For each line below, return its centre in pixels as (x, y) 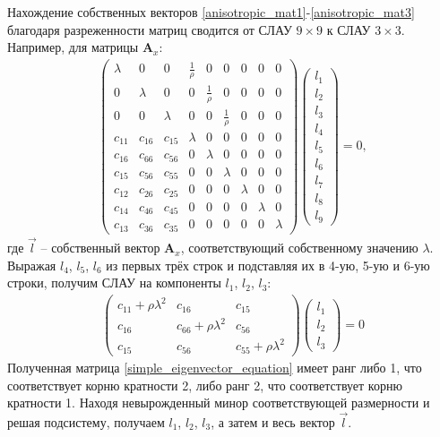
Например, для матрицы (73, 47)
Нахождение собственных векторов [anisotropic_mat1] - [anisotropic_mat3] (211, 12)
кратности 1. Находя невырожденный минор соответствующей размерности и (219, 403)
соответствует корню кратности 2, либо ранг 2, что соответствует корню (205, 385)
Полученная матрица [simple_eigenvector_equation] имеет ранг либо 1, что (215, 367)
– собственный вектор (100, 248)
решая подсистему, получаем (86, 421)
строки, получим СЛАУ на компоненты (114, 283)
